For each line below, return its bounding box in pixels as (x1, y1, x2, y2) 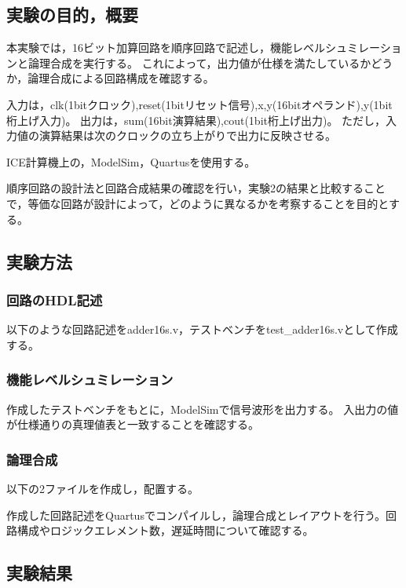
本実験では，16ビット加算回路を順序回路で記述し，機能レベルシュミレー (6, 39, 380, 56)
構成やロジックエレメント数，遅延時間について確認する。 (16, 522, 314, 539)
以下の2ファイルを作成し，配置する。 (6, 480, 199, 496)
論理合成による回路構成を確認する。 (27, 70, 214, 86)
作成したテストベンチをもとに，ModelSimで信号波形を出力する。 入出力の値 (6, 400, 399, 417)
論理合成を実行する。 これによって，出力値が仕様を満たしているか (27, 54, 371, 71)
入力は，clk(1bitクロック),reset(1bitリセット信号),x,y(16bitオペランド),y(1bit (6, 96, 393, 112)
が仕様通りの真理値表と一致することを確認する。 (6, 416, 259, 433)
